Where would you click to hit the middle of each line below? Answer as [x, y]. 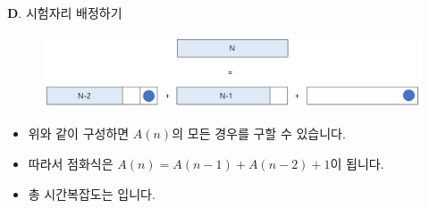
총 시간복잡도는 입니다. [92, 193]
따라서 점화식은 [71, 163]
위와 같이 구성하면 [79, 133]
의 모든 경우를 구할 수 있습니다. [259, 133]
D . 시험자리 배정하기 [65, 12]
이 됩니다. [357, 163]
